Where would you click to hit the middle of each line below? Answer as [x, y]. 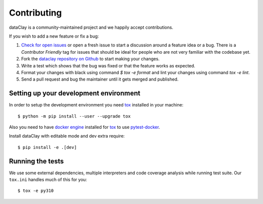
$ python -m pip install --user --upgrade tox [74, 116]
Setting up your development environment [75, 93]
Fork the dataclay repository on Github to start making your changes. [90, 59]
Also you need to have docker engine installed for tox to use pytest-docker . [85, 127]
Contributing [35, 13]
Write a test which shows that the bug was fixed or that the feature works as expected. [108, 65]
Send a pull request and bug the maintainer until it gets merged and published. [100, 79]
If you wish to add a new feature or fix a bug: [54, 36]
